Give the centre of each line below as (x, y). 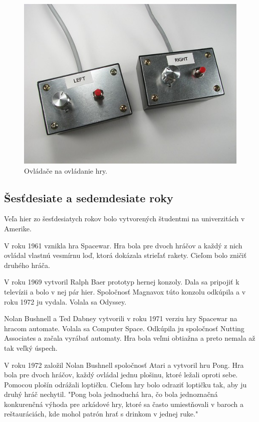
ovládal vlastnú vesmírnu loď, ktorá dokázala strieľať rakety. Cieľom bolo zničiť (125, 255)
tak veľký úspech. (31, 347)
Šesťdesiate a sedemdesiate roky (89, 197)
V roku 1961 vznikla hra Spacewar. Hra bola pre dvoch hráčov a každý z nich (123, 245)
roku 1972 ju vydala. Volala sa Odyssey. (65, 301)
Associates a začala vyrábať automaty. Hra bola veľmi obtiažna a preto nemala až (130, 338)
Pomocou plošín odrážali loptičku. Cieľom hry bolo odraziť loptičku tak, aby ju (125, 384)
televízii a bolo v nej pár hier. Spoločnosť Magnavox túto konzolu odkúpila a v (125, 291)
